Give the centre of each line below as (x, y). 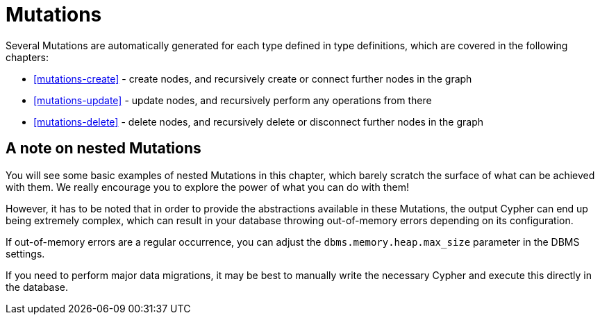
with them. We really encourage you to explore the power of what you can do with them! (207, 187)
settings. (25, 253)
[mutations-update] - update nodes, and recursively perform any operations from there (233, 100)
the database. (37, 287)
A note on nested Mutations (103, 149)
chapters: (27, 57)
